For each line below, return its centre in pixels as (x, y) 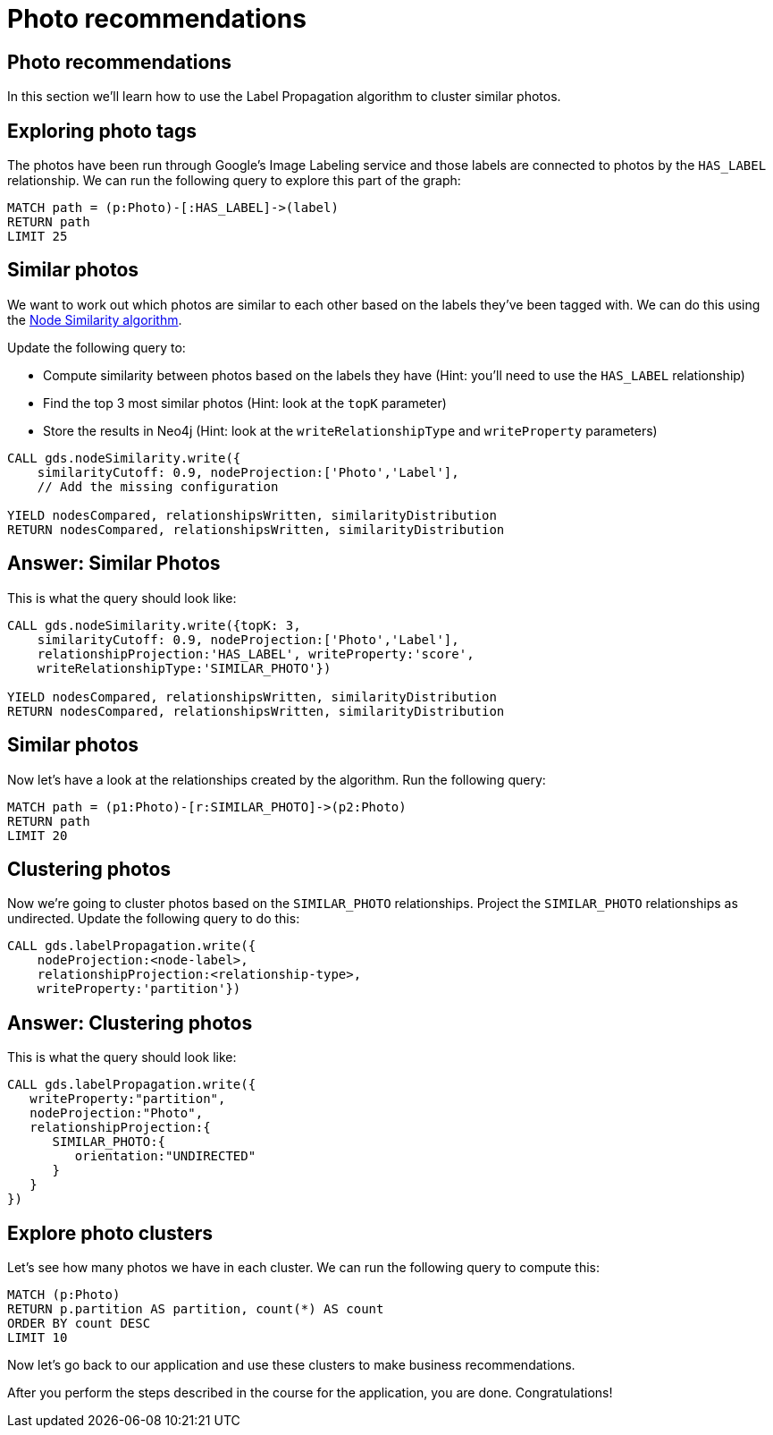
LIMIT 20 (38, 835)
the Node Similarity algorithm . (95, 319)
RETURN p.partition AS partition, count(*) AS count (196, 1309)
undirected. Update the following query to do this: (154, 919)
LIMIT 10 (38, 1338)
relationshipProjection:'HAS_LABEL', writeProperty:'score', (256, 654)
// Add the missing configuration (158, 486)
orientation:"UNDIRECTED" (165, 1156)
